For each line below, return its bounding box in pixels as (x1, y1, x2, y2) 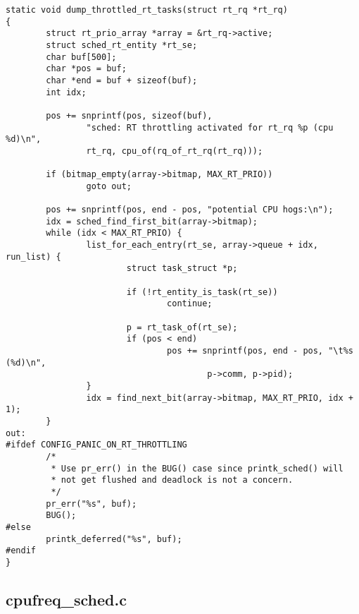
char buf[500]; (46, 52, 117, 62)
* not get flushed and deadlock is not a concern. (51, 475, 294, 486)
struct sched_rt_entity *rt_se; (46, 40, 198, 50)
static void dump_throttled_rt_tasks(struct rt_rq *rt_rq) (6, 5, 288, 15)
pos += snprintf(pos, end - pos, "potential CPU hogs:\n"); (46, 205, 334, 215)
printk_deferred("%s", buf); (46, 534, 182, 544)
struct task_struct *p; (126, 263, 238, 274)
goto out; (86, 181, 132, 191)
